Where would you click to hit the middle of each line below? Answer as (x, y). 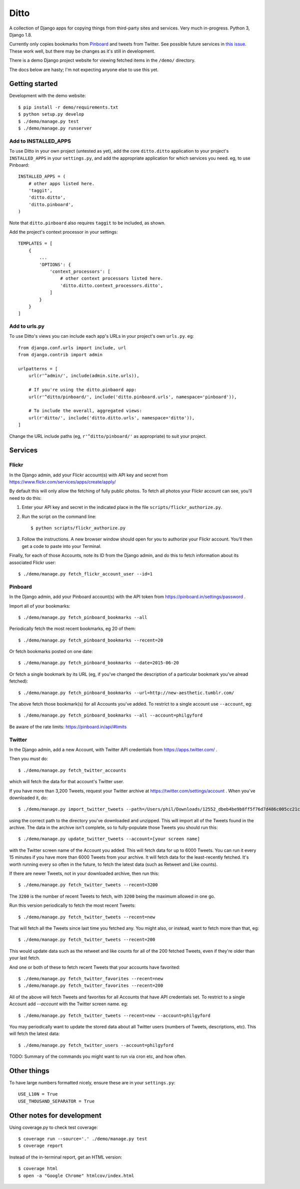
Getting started (33, 84)
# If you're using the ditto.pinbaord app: (82, 390)
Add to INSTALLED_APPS (40, 141)
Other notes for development (55, 1115)
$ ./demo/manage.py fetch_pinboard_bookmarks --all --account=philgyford (110, 715)
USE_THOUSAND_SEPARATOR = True (56, 1101)
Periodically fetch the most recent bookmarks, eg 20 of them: (72, 629)
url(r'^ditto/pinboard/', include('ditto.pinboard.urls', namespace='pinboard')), (132, 397)
